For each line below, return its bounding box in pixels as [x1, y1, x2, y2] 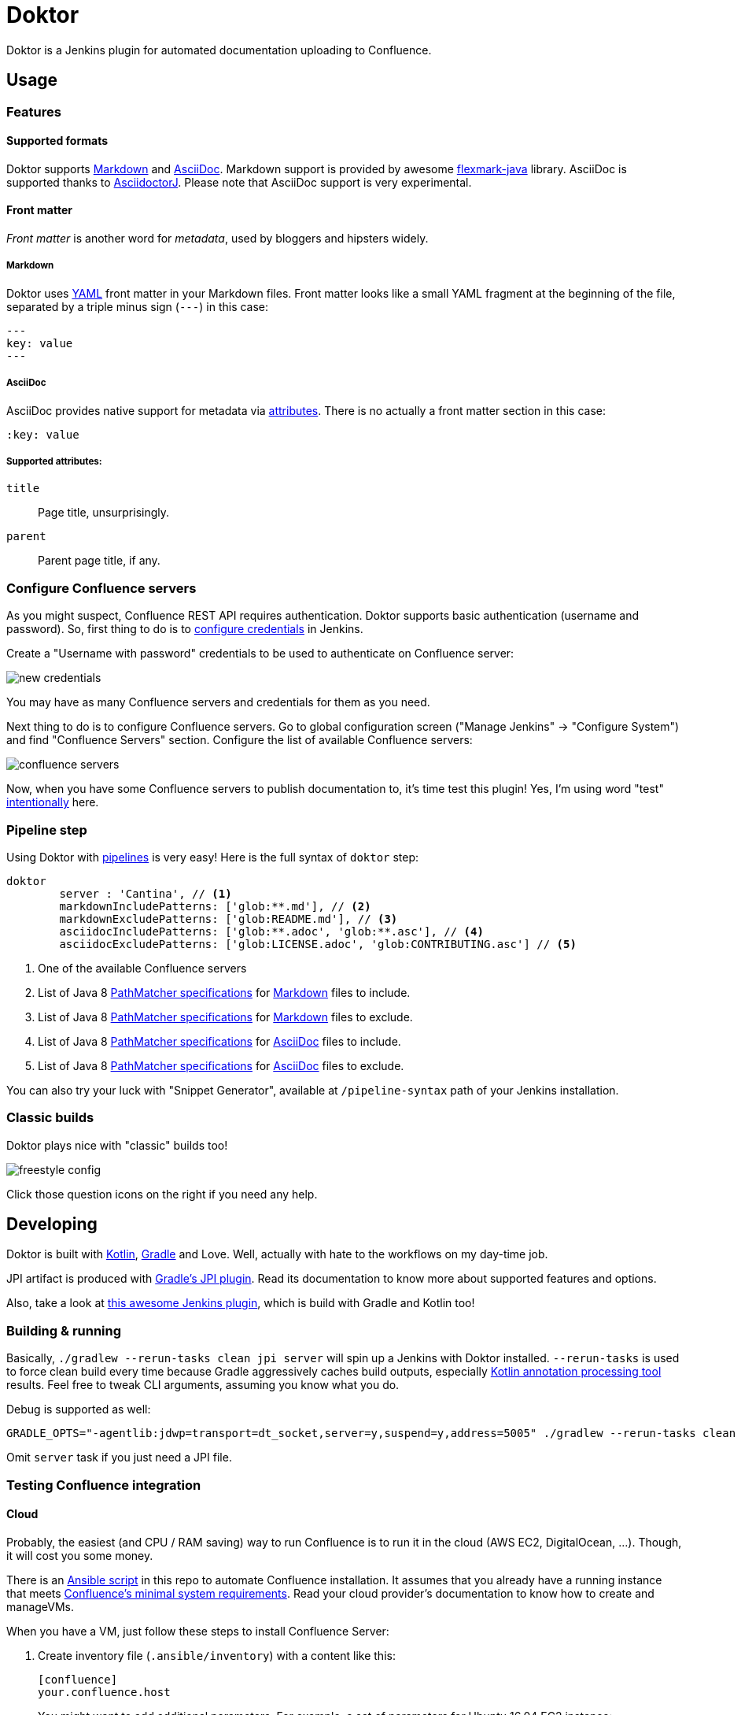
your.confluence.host [38, 1685, 171, 1698]
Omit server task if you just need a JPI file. [6, 1450, 232, 1465]
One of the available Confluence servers [38, 961, 247, 975]
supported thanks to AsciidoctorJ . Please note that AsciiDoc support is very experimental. [6, 175, 472, 189]
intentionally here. [6, 795, 99, 809]
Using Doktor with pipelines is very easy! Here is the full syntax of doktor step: [6, 850, 419, 864]
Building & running [6, 1322, 122, 1339]
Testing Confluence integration [6, 1476, 201, 1493]
